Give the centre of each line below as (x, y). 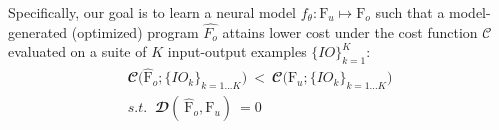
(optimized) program (135, 31)
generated (38, 31)
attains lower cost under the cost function (350, 31)
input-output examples (237, 51)
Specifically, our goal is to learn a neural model (152, 12)
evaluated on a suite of (77, 51)
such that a (410, 12)
